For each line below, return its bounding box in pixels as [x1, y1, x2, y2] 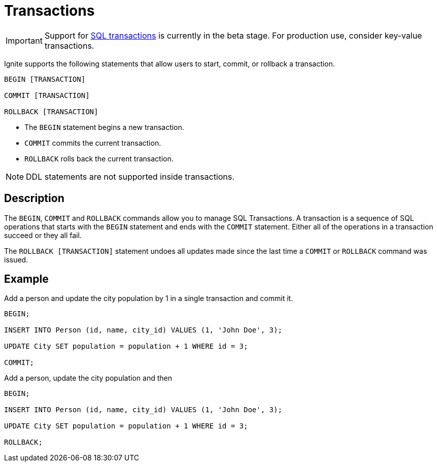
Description [4, 192, 64, 205]
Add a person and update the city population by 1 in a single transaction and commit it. [4, 294, 293, 303]
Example [4, 273, 49, 286]
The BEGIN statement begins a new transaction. [24, 122, 184, 131]
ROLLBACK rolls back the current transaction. [24, 154, 174, 163]
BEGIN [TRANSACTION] [4, 75, 86, 83]
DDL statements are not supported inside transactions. [26, 171, 234, 182]
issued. [4, 255, 28, 264]
